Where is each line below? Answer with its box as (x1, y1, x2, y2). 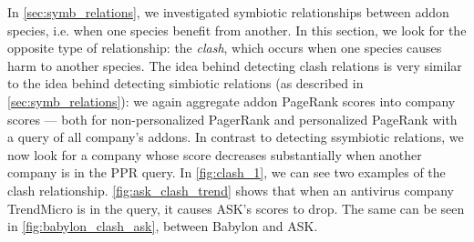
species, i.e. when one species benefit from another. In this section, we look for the (7, 20, 467, 39)
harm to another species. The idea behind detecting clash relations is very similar (7, 55, 462, 75)
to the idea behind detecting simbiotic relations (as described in (7, 74, 364, 93)
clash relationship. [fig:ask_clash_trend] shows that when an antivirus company (7, 180, 454, 199)
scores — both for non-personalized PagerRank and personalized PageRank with (7, 109, 458, 128)
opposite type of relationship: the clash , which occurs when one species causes (7, 38, 442, 57)
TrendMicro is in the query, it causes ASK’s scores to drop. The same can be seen (7, 198, 465, 217)
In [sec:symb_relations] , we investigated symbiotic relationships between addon (7, 3, 449, 21)
